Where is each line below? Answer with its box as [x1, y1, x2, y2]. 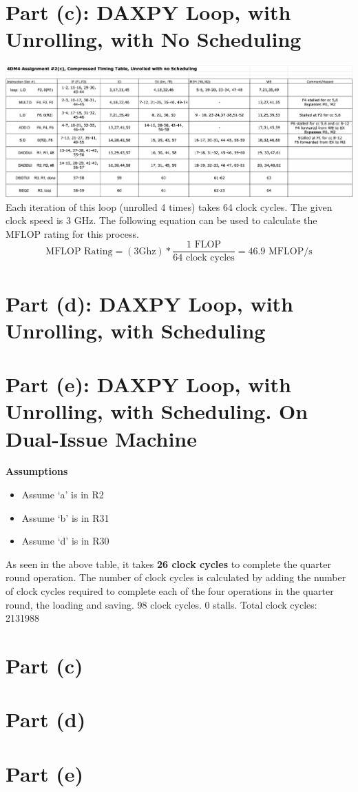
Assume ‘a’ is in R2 [21, 487, 104, 502]
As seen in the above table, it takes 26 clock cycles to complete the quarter [6, 556, 331, 571]
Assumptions [6, 464, 68, 478]
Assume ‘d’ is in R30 [21, 534, 109, 548]
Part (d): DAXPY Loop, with [6, 289, 294, 317]
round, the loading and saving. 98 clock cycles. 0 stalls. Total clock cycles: [6, 597, 317, 611]
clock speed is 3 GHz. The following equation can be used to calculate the [6, 213, 317, 227]
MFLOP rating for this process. [6, 226, 139, 241]
